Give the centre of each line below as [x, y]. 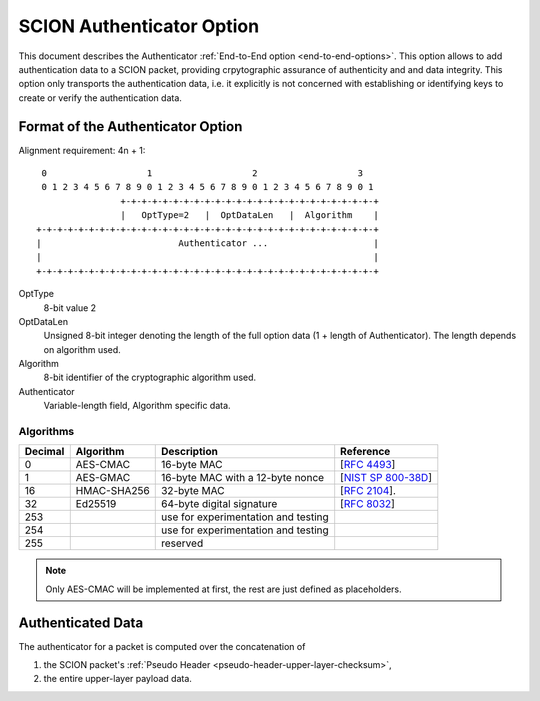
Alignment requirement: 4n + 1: [82, 150]
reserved [182, 543]
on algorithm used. [82, 349]
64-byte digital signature [219, 504]
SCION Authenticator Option [139, 26]
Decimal [44, 452]
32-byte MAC [192, 491]
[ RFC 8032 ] [367, 504]
